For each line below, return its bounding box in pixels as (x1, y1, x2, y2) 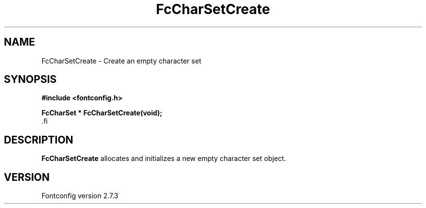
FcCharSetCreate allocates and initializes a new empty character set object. (41, 154, 286, 163)
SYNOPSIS (4, 73, 57, 86)
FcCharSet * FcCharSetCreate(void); (41, 109, 162, 117)
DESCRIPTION (4, 133, 73, 146)
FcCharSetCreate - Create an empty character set (41, 56, 201, 65)
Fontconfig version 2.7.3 (41, 192, 119, 200)
